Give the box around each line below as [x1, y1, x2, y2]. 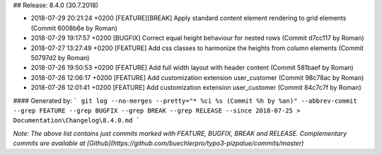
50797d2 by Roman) [30, 53, 90, 62]
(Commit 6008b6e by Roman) [30, 23, 118, 32]
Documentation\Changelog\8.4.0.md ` [13, 117, 141, 125]
